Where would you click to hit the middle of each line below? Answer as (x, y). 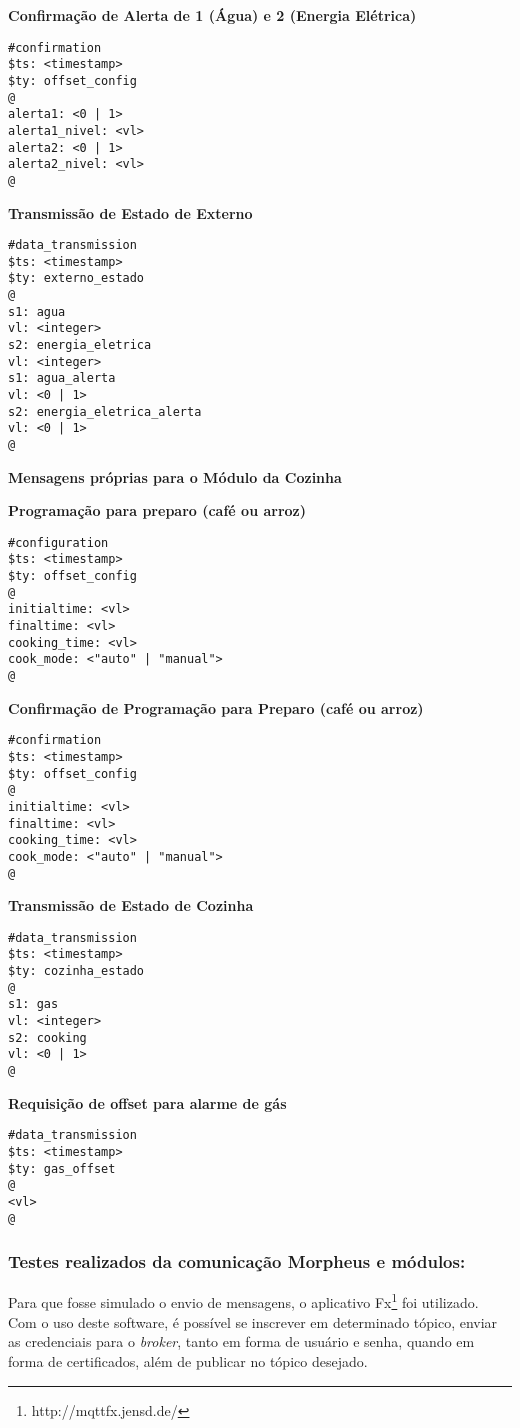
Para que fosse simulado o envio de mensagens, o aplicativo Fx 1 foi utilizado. (243, 1301)
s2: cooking (47, 1037)
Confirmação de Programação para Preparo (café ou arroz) (216, 707)
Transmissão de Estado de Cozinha (131, 905)
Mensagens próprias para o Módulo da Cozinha (175, 476)
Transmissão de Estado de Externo (130, 212)
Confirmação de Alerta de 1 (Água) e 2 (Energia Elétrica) (212, 15)
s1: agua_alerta (62, 378)
